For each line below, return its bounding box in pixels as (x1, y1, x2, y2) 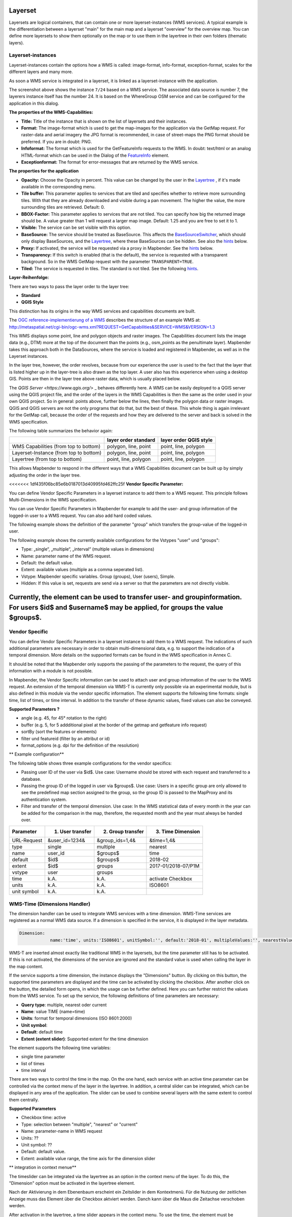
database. (21, 776, 41, 782)
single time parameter (21, 1054, 65, 1060)
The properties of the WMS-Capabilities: (9, 110, 93, 115)
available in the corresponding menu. (21, 184, 96, 190)
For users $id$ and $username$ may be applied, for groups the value (9, 603, 223, 611)
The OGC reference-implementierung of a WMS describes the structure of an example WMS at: (9, 317, 201, 323)
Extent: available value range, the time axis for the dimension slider (21, 1155, 156, 1161)
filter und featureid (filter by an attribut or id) (21, 736, 110, 741)
